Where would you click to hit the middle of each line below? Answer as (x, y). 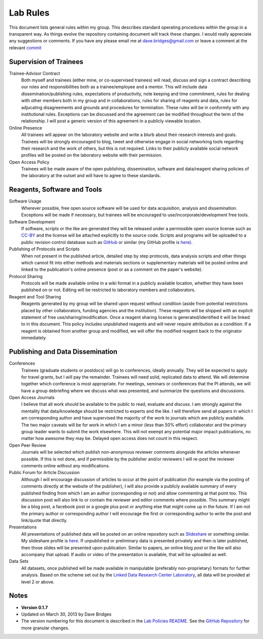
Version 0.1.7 (35, 607)
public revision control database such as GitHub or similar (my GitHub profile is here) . (107, 242)
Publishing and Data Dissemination (63, 352)
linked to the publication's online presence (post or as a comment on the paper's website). (112, 270)
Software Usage (25, 201)
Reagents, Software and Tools (56, 190)
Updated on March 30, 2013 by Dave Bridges (66, 614)
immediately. (34, 338)
